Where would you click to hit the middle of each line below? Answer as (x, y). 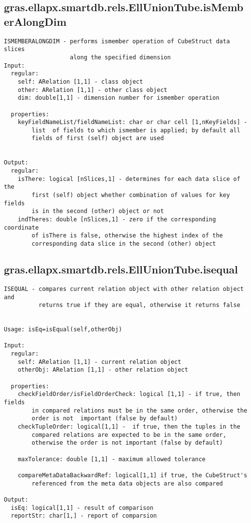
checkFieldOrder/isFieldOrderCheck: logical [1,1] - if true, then (129, 394)
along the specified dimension (120, 57)
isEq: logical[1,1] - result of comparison (82, 508)
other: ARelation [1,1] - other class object (92, 90)
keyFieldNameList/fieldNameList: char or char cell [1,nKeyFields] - (133, 122)
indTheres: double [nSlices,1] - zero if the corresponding (117, 220)
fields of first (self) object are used (98, 138)
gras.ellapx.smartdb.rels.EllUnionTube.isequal (121, 269)
